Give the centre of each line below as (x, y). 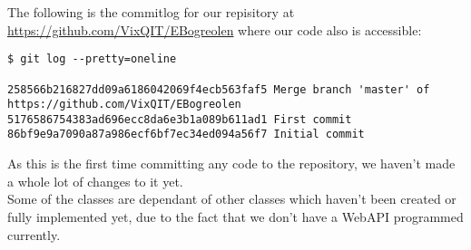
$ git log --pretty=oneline (92, 59)
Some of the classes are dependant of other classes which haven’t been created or (232, 199)
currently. (34, 234)
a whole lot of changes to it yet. (95, 181)
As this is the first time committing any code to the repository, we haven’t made (231, 163)
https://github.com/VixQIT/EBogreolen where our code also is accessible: (215, 29)
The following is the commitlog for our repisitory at (151, 12)
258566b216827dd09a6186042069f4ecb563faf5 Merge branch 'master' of (219, 89)
